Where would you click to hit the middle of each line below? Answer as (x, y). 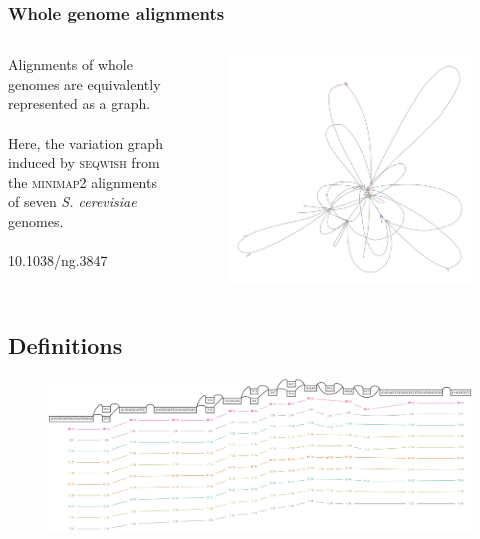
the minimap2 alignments (82, 181)
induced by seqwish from (84, 162)
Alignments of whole (70, 64)
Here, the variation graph (85, 142)
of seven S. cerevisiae (72, 201)
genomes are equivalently (84, 83)
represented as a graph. (79, 103)
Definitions (65, 344)
